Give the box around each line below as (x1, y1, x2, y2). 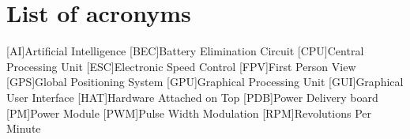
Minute (6, 120, 41, 137)
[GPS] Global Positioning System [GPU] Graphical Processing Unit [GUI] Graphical (6, 73, 404, 90)
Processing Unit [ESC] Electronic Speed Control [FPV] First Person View (6, 58, 356, 74)
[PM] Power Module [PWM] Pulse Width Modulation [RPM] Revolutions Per (6, 104, 371, 121)
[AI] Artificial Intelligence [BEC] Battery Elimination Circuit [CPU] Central (6, 43, 364, 59)
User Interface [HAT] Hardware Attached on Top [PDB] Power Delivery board (6, 88, 378, 105)
